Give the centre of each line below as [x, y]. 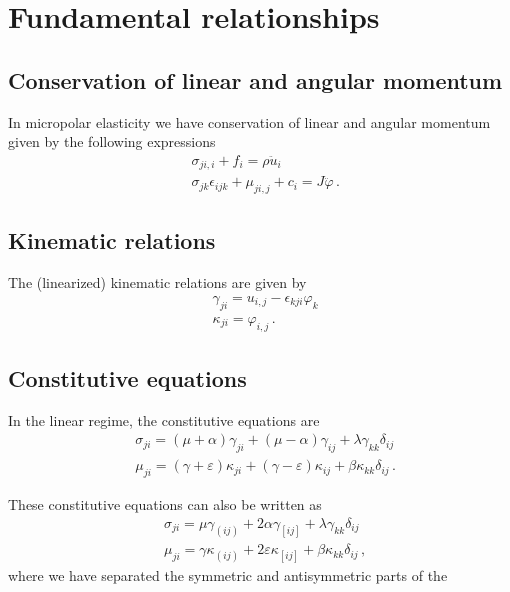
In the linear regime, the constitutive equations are [164, 419]
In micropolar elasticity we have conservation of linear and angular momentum [249, 121]
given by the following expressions [112, 141]
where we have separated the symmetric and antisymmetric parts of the [228, 574]
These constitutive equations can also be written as [165, 503]
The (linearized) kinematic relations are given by [157, 282]
